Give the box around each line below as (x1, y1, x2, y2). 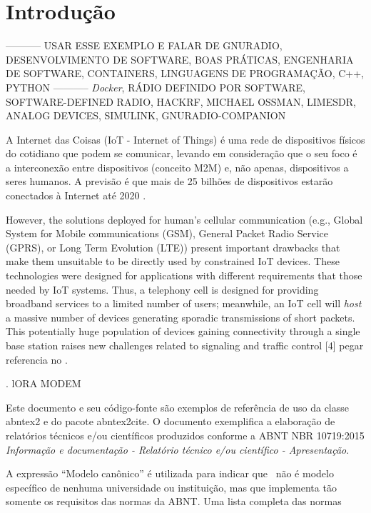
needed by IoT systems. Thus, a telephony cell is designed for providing (6, 282, 319, 297)
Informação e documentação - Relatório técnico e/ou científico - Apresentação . (6, 442, 350, 457)
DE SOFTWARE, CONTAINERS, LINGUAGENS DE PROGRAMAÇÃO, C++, (6, 66, 365, 81)
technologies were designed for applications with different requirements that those (6, 268, 362, 283)
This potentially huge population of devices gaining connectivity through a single (6, 324, 360, 339)
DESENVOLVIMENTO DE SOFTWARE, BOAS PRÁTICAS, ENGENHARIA (6, 51, 354, 66)
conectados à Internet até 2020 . (6, 188, 146, 203)
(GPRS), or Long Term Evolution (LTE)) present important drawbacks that (6, 239, 340, 254)
